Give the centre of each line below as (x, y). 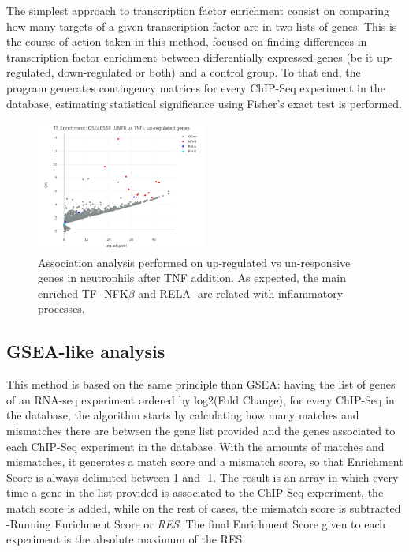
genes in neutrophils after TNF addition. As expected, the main (192, 278)
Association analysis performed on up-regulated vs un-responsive (194, 262)
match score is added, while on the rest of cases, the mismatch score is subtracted (204, 508)
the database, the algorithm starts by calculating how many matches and (183, 415)
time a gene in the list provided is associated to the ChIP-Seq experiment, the (195, 492)
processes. (61, 308)
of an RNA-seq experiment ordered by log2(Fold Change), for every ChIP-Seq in (201, 399)
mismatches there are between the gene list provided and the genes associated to (201, 431)
